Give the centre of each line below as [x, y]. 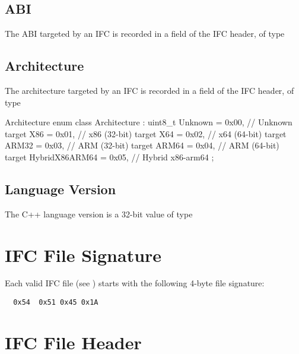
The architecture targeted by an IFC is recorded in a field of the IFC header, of [149, 90]
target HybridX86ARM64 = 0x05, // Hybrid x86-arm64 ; [109, 157]
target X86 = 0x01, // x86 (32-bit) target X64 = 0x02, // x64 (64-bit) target [146, 133]
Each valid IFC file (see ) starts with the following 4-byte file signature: [135, 283]
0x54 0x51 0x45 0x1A [56, 303]
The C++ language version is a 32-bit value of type [99, 214]
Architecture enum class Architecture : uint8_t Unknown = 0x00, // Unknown [149, 122]
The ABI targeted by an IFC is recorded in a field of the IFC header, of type [145, 34]
